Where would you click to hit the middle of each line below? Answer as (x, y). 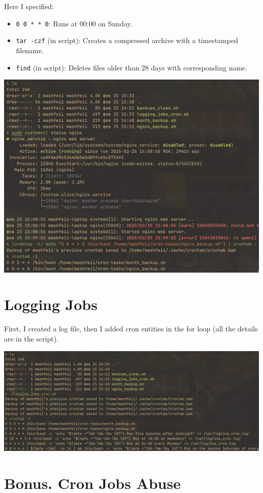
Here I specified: (29, 6)
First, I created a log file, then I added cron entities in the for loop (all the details (131, 329)
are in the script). (31, 338)
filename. (30, 50)
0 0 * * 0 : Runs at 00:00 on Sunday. (74, 23)
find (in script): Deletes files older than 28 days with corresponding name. (131, 67)
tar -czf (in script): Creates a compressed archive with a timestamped (127, 40)
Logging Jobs (51, 304)
